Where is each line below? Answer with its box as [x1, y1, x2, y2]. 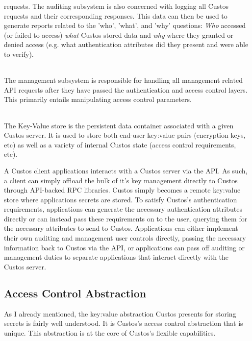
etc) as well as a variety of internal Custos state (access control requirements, [4, 139, 236, 149]
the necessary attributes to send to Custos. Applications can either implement [4, 223, 238, 233]
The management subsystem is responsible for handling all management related [4, 75, 243, 85]
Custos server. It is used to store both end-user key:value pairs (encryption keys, [4, 130, 246, 140]
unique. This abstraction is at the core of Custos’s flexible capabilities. [4, 327, 216, 338]
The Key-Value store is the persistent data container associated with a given [4, 120, 234, 130]
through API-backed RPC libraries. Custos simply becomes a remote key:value [4, 185, 241, 195]
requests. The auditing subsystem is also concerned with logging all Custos [4, 1, 229, 11]
